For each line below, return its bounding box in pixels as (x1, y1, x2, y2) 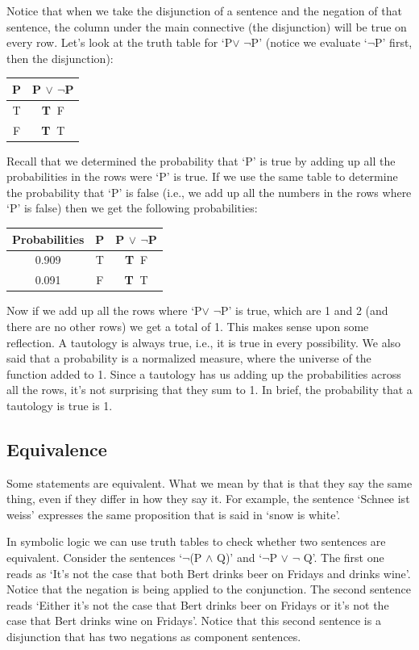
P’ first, (375, 34, 413, 51)
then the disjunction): (6, 49, 114, 66)
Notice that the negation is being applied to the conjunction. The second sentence (6, 581, 411, 598)
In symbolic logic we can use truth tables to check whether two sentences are (6, 533, 386, 550)
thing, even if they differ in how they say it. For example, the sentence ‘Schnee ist (6, 490, 410, 507)
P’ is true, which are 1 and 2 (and (220, 302, 388, 319)
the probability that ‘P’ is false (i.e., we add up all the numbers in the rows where (6, 183, 412, 200)
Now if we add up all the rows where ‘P (6, 302, 202, 319)
